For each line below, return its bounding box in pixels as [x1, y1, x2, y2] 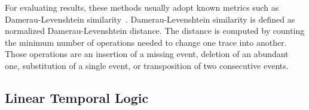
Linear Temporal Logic [5, 88, 149, 106]
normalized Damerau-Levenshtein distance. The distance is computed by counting [5, 24, 305, 37]
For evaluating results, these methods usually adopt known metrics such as [5, 1, 279, 13]
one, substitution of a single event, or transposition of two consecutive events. [5, 59, 289, 71]
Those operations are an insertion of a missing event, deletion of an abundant [5, 48, 289, 60]
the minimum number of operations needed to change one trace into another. [5, 36, 287, 48]
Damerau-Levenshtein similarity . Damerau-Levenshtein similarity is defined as [5, 12, 295, 25]
